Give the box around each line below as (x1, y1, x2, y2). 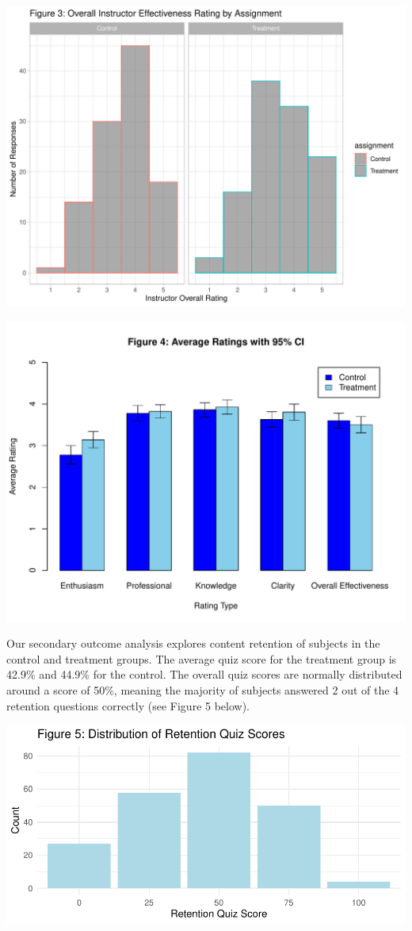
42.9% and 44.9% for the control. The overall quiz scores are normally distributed (6, 666, 402, 683)
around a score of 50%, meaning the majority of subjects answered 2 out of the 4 (6, 681, 399, 698)
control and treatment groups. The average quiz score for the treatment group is (6, 650, 397, 667)
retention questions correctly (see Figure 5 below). (6, 697, 250, 714)
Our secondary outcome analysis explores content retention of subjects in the (6, 635, 380, 652)
